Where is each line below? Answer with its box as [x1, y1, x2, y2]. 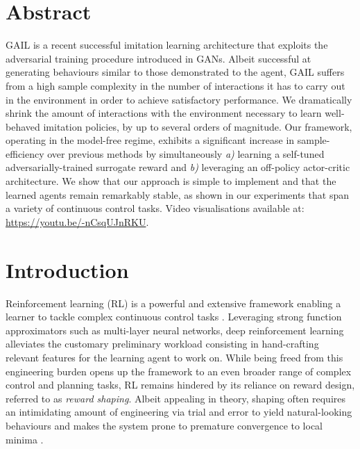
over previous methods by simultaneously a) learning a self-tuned [47, 146, 325, 161]
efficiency [6, 146, 44, 161]
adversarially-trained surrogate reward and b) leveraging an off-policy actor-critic [6, 160, 350, 174]
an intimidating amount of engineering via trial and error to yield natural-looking [6, 405, 352, 419]
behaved [6, 119, 40, 133]
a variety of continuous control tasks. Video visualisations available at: [6, 201, 305, 215]
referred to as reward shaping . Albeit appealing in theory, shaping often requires [6, 391, 345, 405]
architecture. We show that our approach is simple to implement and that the [6, 174, 336, 188]
